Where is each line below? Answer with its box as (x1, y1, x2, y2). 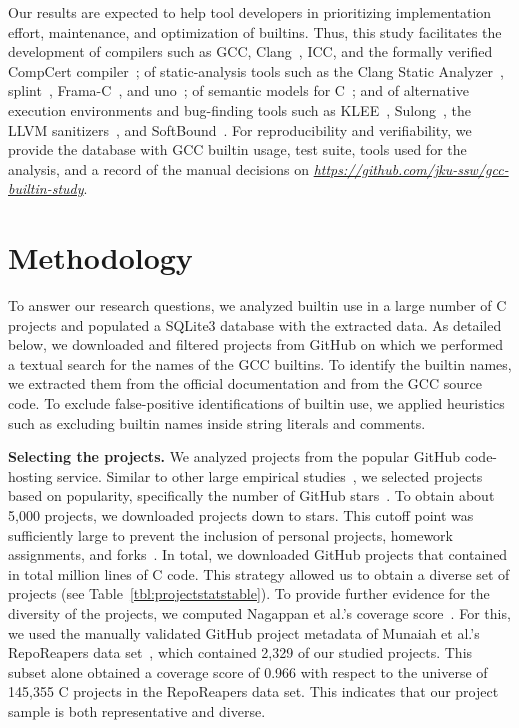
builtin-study (8, 178, 84, 199)
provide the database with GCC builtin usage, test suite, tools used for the (8, 139, 467, 160)
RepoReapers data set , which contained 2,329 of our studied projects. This (8, 642, 473, 663)
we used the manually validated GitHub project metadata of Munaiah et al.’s (8, 622, 480, 643)
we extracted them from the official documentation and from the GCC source (8, 373, 482, 394)
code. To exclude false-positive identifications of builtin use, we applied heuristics (8, 393, 505, 414)
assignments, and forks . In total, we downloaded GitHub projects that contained (8, 544, 508, 565)
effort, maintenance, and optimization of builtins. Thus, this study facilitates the (8, 21, 502, 42)
